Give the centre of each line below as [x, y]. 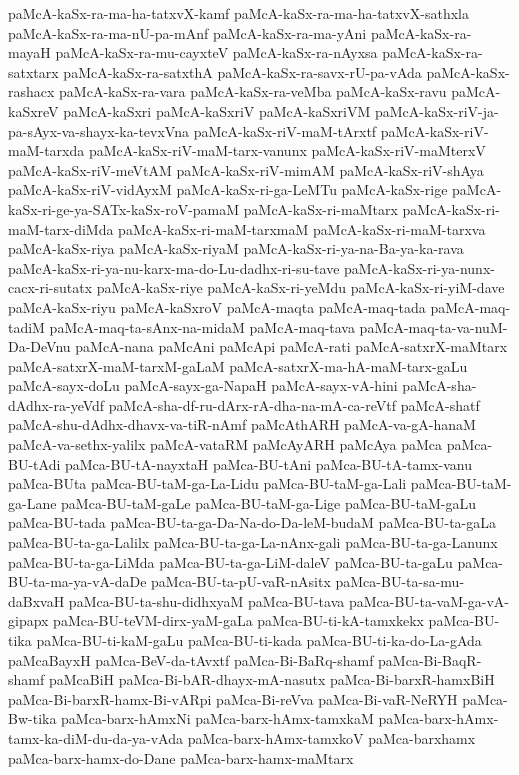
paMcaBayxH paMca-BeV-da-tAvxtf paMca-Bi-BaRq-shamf [191, 659]
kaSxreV [33, 110]
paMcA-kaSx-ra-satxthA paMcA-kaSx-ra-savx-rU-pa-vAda [242, 71]
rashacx [31, 91]
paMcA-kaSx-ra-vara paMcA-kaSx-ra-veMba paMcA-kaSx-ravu [253, 91]
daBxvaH [36, 600]
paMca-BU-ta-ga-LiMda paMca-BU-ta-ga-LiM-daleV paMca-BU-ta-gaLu [230, 561]
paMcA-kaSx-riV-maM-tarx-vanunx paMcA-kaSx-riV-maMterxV [287, 150]
